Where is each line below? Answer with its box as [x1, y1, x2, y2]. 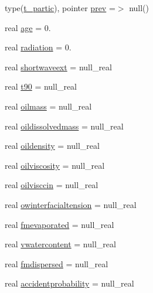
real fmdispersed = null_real [5, 257, 108, 270]
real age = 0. [5, 21, 51, 33]
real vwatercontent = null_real [5, 238, 116, 250]
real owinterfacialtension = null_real [5, 198, 137, 210]
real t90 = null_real [5, 80, 77, 93]
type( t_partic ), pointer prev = [5, 2, 115, 13]
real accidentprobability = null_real [5, 277, 134, 289]
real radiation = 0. [5, 41, 72, 53]
